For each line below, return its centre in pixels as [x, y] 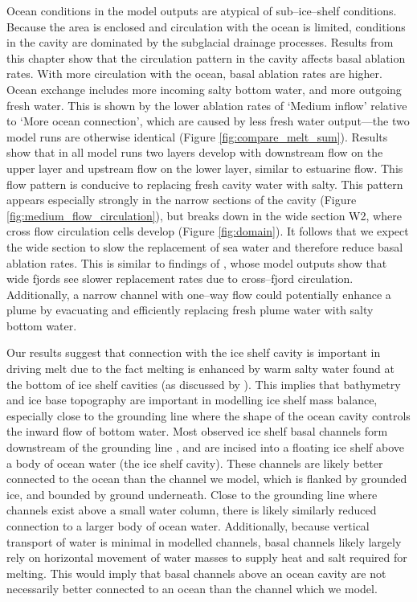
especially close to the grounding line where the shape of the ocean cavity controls [208, 415]
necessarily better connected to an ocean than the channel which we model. [192, 589]
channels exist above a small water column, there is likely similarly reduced [192, 510]
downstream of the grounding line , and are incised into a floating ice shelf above [206, 447]
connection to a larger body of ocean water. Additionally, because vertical [188, 526]
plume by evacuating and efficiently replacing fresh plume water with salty [190, 310]
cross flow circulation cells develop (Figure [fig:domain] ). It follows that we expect [208, 231]
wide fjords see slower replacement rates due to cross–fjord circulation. [180, 278]
